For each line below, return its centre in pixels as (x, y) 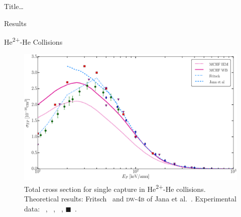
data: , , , (44, 208)
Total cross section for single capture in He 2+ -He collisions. (115, 188)
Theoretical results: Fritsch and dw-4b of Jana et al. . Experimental (130, 199)
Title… (14, 6)
